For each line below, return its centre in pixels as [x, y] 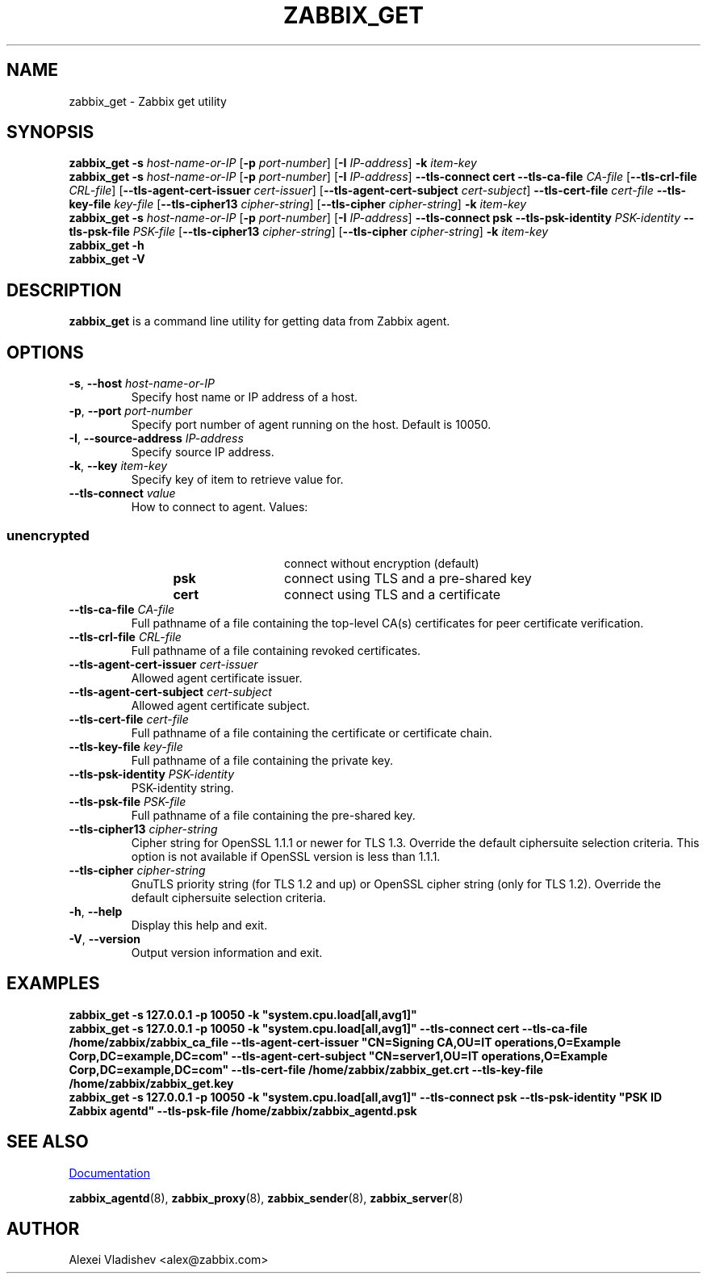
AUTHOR [43, 1228]
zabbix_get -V [107, 259]
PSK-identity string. [182, 787]
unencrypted [48, 535]
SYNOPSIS [50, 132]
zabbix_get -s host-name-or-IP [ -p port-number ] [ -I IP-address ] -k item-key [273, 163]
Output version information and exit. [227, 952]
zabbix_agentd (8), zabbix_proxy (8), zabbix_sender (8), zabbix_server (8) [266, 1198]
